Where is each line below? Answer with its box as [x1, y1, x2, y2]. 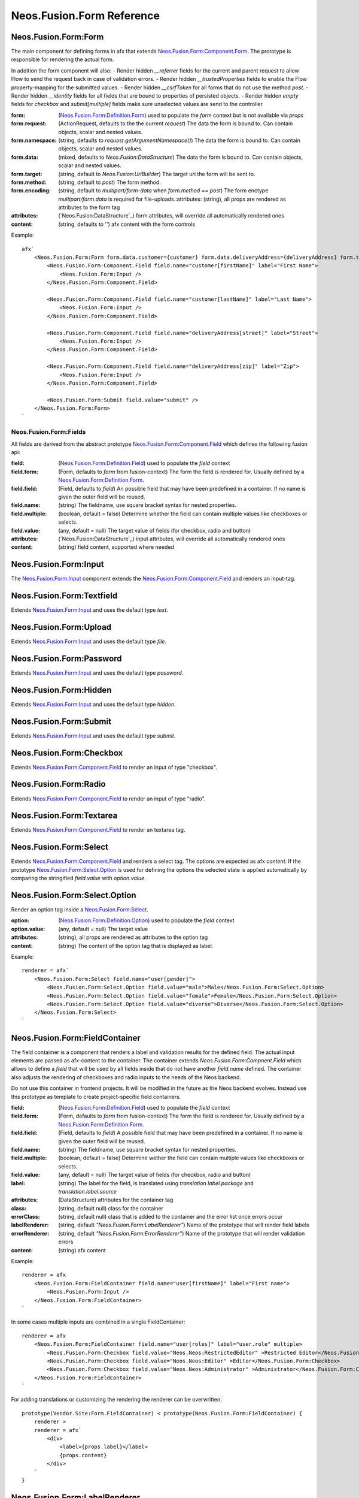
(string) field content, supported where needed [58, 543, 175, 551]
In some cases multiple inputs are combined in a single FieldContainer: [11, 1318, 185, 1325]
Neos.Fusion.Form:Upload [11, 622, 112, 632]
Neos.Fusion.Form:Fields [11, 428, 86, 436]
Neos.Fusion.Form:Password [11, 653, 122, 663]
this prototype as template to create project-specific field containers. [11, 1093, 181, 1100]
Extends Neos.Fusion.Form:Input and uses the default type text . [11, 606, 169, 614]
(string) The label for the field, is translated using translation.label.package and [58, 1179, 254, 1186]
